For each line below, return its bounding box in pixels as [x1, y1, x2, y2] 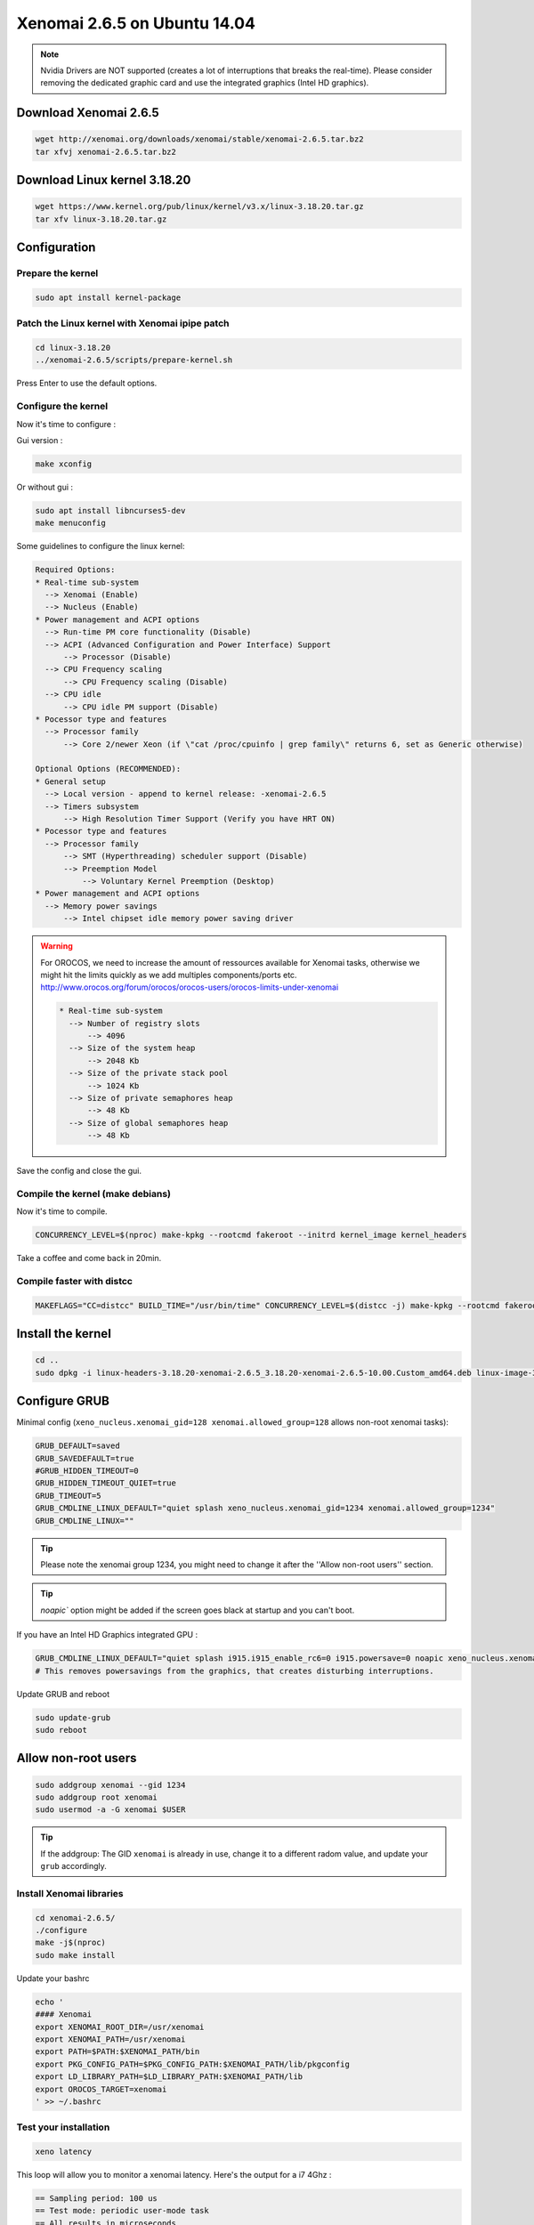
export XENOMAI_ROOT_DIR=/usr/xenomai [35, 2021, 205, 2032]
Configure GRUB [16, 1394, 110, 1409]
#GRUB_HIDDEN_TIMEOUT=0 [35, 1466, 140, 1477]
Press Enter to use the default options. [16, 378, 158, 389]
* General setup [35, 776, 107, 787]
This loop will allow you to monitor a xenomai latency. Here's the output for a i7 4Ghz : [16, 2170, 332, 2180]
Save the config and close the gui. [16, 1166, 142, 1177]
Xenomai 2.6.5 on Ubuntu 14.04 [16, 13, 255, 33]
